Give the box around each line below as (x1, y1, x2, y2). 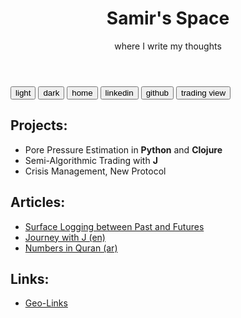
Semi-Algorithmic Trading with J (24, 154, 158, 166)
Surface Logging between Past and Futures (24, 220, 205, 232)
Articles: (10, 194, 66, 211)
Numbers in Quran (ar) (24, 242, 118, 254)
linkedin (104, 87, 134, 98)
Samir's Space (106, 7, 230, 30)
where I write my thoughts (114, 40, 222, 52)
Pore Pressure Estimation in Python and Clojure (24, 143, 223, 156)
